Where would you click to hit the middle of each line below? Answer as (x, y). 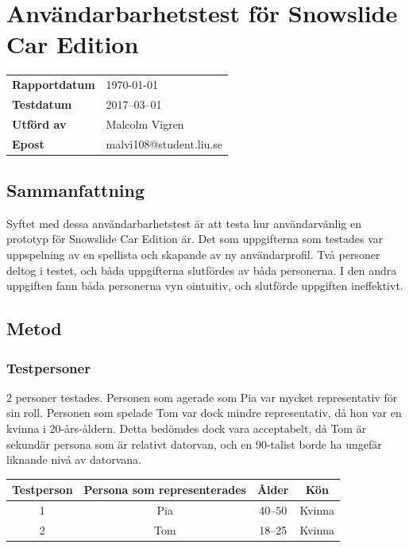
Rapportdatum (54, 85)
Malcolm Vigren (145, 123)
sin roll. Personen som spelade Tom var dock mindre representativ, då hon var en (204, 413)
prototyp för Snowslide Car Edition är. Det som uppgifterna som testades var (195, 239)
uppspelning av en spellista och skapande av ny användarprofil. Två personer (193, 255)
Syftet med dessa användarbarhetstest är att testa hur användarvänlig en (184, 223)
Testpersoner (48, 367)
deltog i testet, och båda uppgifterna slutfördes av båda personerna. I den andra (202, 270)
